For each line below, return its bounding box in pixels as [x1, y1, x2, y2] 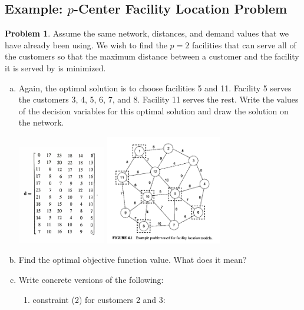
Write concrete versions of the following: [18, 273, 164, 285]
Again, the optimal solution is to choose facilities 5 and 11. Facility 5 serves [18, 81, 292, 94]
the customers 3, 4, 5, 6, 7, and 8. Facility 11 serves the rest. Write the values [18, 93, 299, 105]
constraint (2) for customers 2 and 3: [32, 293, 166, 305]
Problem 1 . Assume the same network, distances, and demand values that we [5, 27, 289, 39]
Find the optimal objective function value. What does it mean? [18, 253, 247, 266]
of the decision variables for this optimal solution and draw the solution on [18, 104, 289, 117]
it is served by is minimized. [5, 61, 106, 74]
